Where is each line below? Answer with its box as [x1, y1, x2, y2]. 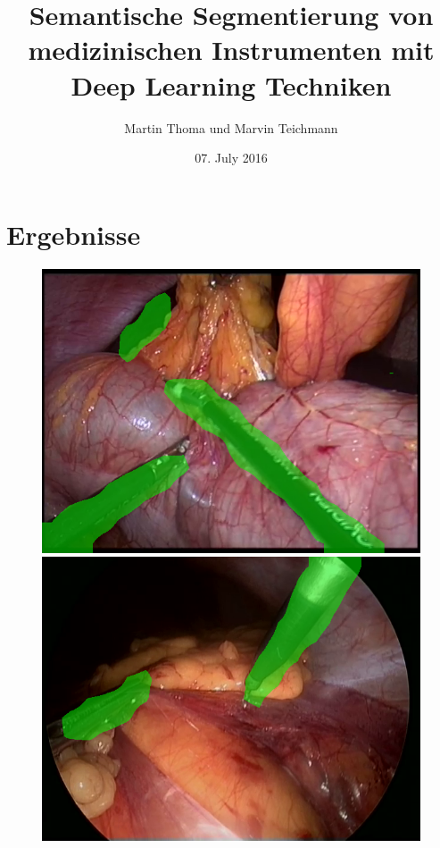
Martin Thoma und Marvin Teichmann [124, 118, 338, 137]
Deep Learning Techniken [71, 66, 392, 103]
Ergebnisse [6, 215, 141, 252]
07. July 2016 [195, 148, 268, 167]
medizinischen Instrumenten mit [28, 31, 435, 68]
